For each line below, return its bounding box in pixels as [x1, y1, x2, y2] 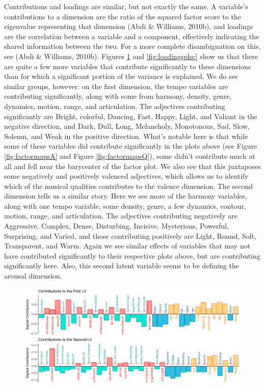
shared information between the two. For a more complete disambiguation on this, [4, 41, 261, 51]
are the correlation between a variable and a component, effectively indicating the [4, 31, 259, 41]
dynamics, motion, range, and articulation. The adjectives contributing [4, 100, 225, 111]
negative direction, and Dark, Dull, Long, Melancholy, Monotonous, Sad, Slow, [4, 121, 250, 131]
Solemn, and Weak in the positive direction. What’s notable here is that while [4, 130, 248, 141]
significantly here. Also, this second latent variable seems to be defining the [4, 260, 239, 271]
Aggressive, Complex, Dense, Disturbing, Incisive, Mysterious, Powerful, [4, 220, 229, 231]
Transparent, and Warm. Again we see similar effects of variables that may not [4, 240, 251, 251]
